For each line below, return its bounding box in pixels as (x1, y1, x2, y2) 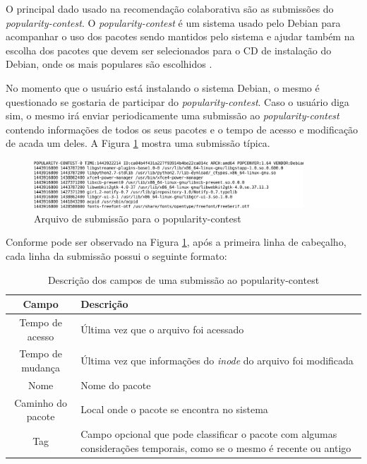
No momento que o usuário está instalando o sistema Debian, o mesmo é (6, 80, 320, 95)
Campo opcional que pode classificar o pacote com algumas (80, 427, 337, 441)
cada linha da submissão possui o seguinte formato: (6, 248, 227, 263)
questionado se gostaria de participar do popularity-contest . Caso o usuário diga (6, 94, 349, 109)
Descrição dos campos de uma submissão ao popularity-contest (47, 272, 320, 287)
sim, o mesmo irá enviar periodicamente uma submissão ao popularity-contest (6, 108, 339, 123)
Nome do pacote (80, 377, 151, 392)
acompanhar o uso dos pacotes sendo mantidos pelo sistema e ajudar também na (6, 29, 355, 44)
